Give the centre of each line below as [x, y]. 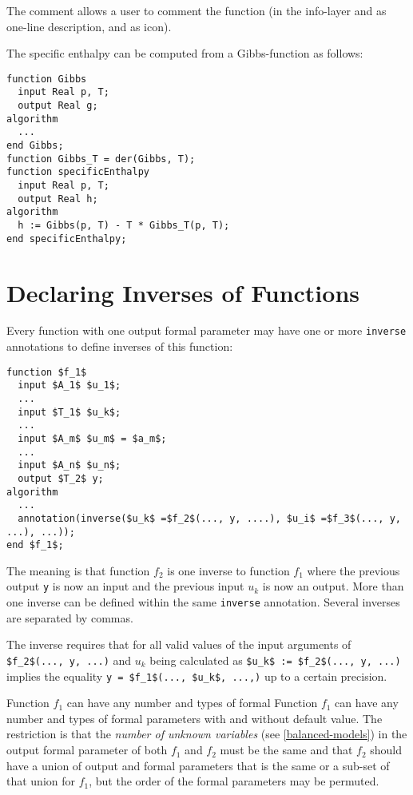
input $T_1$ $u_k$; [69, 412]
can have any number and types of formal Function [192, 703]
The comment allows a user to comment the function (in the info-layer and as [197, 10]
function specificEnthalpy [78, 172]
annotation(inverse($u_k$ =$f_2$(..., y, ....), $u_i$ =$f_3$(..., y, [209, 518]
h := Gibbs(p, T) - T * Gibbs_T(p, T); [124, 225]
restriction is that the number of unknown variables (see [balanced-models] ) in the [207, 734]
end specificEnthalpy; [67, 238]
